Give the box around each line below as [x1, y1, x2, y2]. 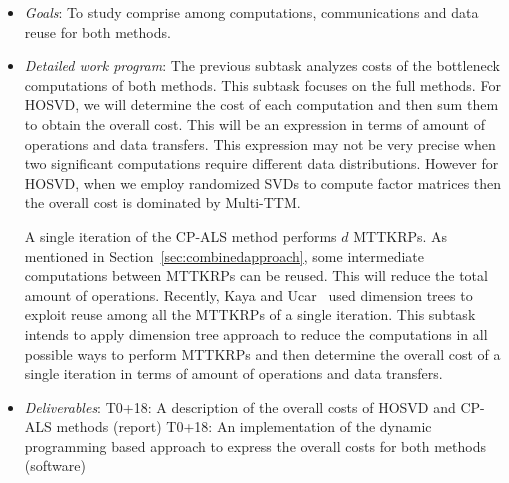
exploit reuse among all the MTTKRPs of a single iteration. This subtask [24, 304, 476, 325]
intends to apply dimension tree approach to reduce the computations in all [24, 323, 488, 344]
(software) [24, 455, 86, 476]
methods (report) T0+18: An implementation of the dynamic [56, 416, 432, 437]
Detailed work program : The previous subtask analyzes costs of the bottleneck [24, 55, 500, 76]
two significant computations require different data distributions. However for [24, 153, 499, 174]
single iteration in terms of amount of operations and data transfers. [24, 363, 443, 384]
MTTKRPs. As [353, 225, 448, 246]
